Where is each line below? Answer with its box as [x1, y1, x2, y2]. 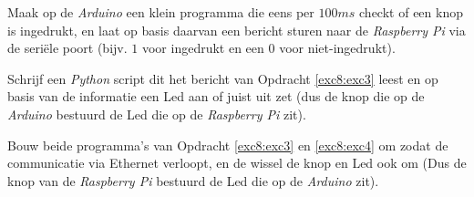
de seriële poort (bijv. [7, 38, 128, 57]
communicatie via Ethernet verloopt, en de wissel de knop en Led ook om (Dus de [7, 153, 467, 172]
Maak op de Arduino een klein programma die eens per [7, 3, 314, 21]
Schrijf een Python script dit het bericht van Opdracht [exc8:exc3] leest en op [7, 68, 438, 88]
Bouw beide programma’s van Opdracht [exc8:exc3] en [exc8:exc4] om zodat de [7, 135, 448, 154]
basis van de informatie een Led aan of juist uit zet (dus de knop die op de [7, 87, 425, 106]
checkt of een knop [359, 3, 463, 21]
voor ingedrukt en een [141, 38, 264, 57]
